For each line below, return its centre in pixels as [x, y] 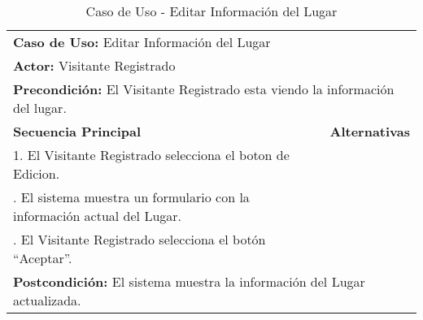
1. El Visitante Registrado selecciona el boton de [151, 155]
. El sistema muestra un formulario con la [131, 197]
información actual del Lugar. [98, 216]
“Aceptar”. [43, 258]
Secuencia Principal [77, 131]
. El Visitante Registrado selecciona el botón [140, 239]
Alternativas [370, 131]
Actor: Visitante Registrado [94, 65]
